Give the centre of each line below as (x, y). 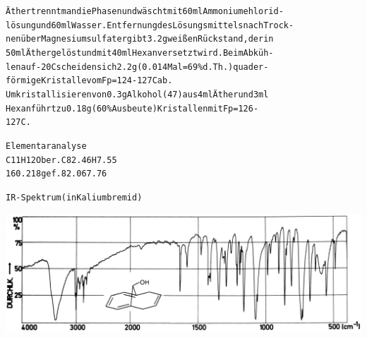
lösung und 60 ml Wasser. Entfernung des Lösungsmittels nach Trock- (150, 25)
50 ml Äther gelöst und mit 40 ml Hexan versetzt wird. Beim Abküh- (140, 53)
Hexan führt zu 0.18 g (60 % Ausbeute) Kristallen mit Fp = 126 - (132, 108)
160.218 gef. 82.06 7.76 (56, 174)
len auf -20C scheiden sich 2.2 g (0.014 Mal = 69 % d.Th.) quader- (137, 67)
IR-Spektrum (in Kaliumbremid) (74, 197)
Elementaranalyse (46, 146)
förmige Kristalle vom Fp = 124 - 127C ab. (89, 81)
